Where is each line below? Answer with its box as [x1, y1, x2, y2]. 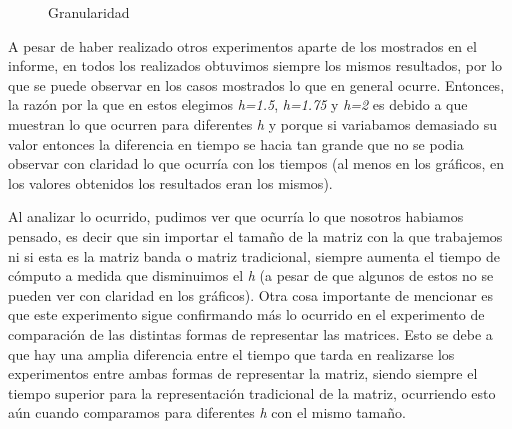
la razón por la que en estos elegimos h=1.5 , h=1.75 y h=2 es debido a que [8, 94, 468, 115]
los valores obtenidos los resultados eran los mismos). [8, 172, 333, 193]
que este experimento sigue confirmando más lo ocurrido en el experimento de [8, 304, 485, 325]
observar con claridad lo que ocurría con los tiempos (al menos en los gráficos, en [8, 153, 505, 174]
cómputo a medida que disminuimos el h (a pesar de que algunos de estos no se [8, 265, 494, 286]
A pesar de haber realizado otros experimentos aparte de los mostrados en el [8, 35, 477, 56]
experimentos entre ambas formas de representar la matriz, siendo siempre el [8, 363, 478, 384]
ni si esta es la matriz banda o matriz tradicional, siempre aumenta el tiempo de [8, 245, 500, 266]
